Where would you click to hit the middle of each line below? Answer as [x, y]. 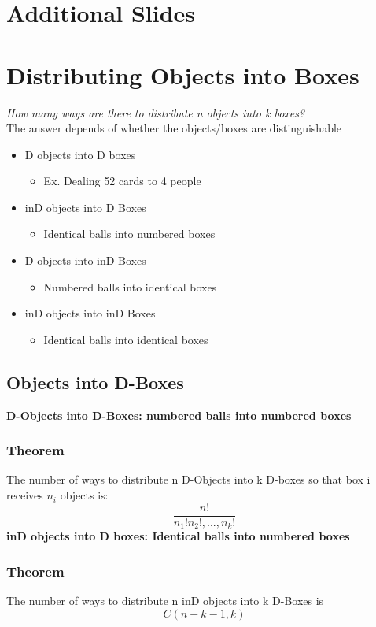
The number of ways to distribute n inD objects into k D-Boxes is [165, 600]
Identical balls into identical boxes [126, 339]
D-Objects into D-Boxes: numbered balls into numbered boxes [179, 415]
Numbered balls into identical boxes [130, 286]
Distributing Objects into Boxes [183, 74]
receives [25, 495]
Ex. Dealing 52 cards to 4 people [122, 181]
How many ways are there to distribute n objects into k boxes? [156, 112]
